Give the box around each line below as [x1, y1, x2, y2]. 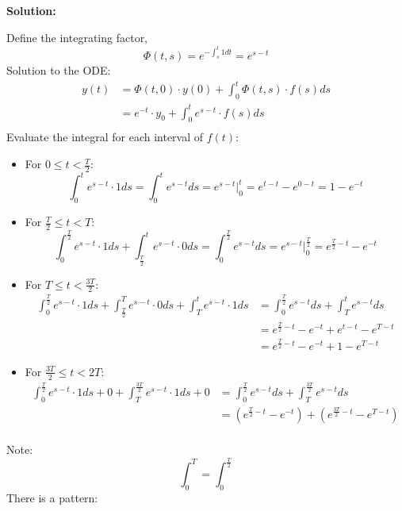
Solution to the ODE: [6, 62, 111, 79]
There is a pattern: [6, 489, 98, 505]
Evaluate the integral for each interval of [6, 129, 204, 145]
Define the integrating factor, [6, 29, 148, 45]
